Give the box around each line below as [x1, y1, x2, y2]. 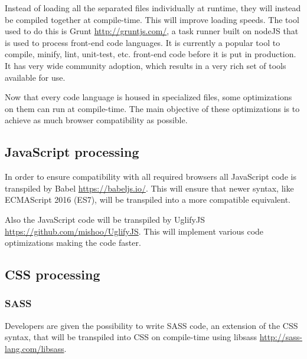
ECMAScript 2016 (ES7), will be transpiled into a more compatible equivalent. [5, 193, 291, 206]
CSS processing [5, 265, 100, 284]
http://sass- [259, 331, 302, 343]
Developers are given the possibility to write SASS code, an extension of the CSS [5, 319, 298, 331]
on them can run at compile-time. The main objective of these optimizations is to [5, 102, 300, 114]
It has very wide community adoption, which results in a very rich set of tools [5, 59, 286, 71]
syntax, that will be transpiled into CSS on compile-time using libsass [5, 331, 257, 343]
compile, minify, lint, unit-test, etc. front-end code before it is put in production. [5, 48, 296, 60]
